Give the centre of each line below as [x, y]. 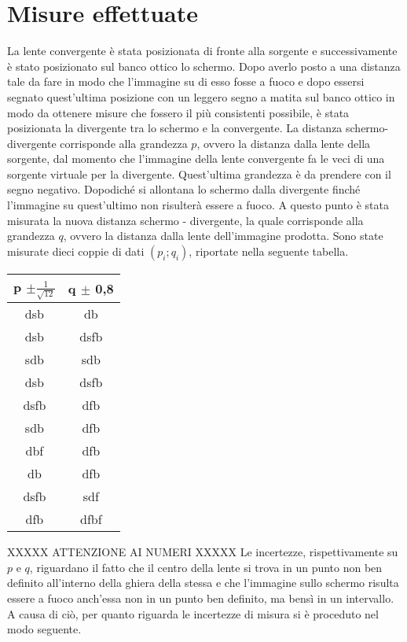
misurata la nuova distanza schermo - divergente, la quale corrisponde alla [185, 220]
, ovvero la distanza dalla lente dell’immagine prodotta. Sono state [223, 236]
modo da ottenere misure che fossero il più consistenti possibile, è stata [178, 112]
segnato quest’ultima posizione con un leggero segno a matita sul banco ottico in [201, 96]
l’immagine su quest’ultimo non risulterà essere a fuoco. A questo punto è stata [198, 205]
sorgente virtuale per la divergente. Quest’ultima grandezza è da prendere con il [199, 173]
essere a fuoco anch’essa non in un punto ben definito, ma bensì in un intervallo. [201, 598]
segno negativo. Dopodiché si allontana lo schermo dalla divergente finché [184, 189]
